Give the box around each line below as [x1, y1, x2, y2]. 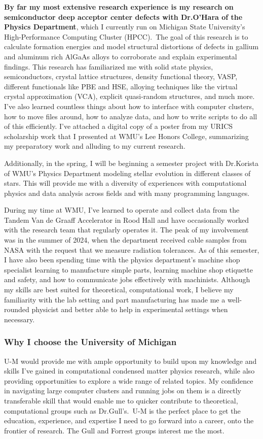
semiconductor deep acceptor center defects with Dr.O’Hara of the [4, 11, 243, 22]
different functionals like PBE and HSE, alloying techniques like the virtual [4, 81, 238, 91]
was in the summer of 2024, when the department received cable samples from [4, 234, 247, 245]
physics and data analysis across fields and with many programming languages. [4, 187, 250, 198]
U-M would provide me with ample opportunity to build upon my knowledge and [4, 355, 257, 366]
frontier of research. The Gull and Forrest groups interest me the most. [4, 425, 224, 435]
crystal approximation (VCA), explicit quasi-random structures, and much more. [4, 91, 255, 102]
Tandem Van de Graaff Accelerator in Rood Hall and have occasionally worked [4, 214, 249, 225]
